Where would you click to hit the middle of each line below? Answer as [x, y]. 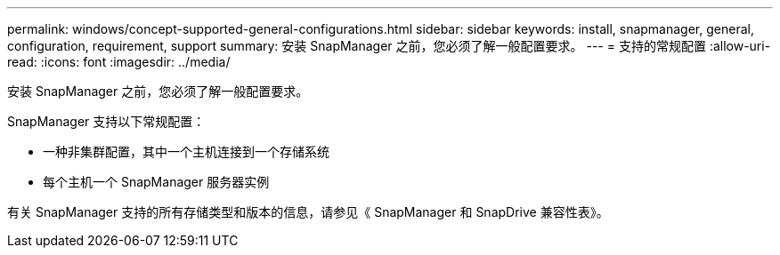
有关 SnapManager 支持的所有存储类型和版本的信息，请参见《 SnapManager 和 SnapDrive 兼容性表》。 [308, 212]
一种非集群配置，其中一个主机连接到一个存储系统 [186, 151]
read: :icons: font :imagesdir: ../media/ [119, 62]
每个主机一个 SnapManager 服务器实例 [156, 182]
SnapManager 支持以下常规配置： [106, 121]
